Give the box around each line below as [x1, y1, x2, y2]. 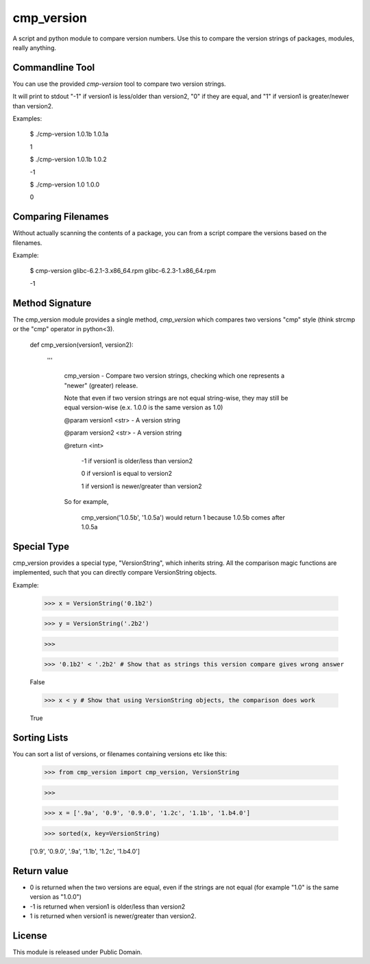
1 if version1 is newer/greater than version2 [81, 482, 202, 490]
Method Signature [12, 297, 92, 309]
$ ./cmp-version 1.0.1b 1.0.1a [29, 130, 109, 138]
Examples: [12, 115, 42, 123]
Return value [12, 865, 69, 877]
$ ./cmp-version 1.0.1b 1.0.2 [29, 155, 107, 164]
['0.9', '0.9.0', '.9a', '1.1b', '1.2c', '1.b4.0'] [29, 847, 140, 855]
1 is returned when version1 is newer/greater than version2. [29, 912, 197, 920]
